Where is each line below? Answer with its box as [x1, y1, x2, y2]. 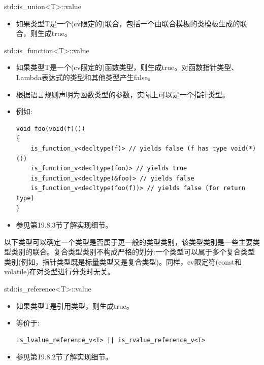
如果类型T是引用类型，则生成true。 [16, 300, 134, 311]
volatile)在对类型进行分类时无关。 [4, 266, 115, 277]
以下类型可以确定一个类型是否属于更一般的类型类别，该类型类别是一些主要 [4, 236, 253, 247]
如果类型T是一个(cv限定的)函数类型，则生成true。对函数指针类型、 [16, 62, 239, 72]
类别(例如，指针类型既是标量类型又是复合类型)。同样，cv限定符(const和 [4, 256, 242, 267]
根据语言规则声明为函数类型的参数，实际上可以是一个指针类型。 [16, 89, 229, 99]
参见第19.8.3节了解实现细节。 [16, 220, 113, 230]
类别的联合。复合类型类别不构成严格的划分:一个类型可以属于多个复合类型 [11, 246, 255, 257]
